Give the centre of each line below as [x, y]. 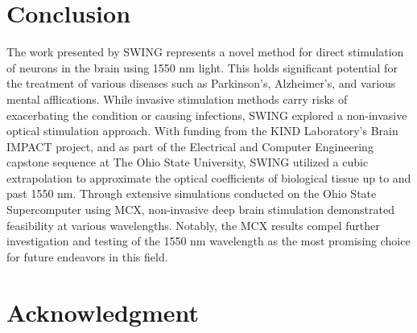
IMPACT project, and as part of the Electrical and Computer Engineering [190, 146]
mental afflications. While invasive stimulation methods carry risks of [177, 99]
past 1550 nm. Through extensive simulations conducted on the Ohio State [192, 193]
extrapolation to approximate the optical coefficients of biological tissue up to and [209, 177]
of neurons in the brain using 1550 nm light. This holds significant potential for [202, 67]
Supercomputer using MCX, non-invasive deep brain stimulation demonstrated [200, 210]
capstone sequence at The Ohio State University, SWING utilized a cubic [188, 162]
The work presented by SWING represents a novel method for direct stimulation [205, 52]
